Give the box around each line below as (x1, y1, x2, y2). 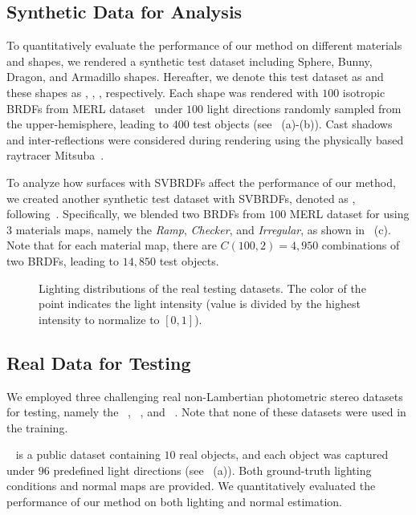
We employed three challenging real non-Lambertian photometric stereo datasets (6, 387, 403, 404)
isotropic (342, 83, 385, 100)
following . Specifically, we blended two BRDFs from (6, 205, 266, 222)
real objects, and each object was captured (179, 446, 389, 463)
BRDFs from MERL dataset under (6, 99, 183, 116)
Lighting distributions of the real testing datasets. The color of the (39, 279, 366, 296)
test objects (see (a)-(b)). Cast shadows (193, 116, 393, 132)
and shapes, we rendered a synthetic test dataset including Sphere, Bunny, (6, 52, 373, 69)
